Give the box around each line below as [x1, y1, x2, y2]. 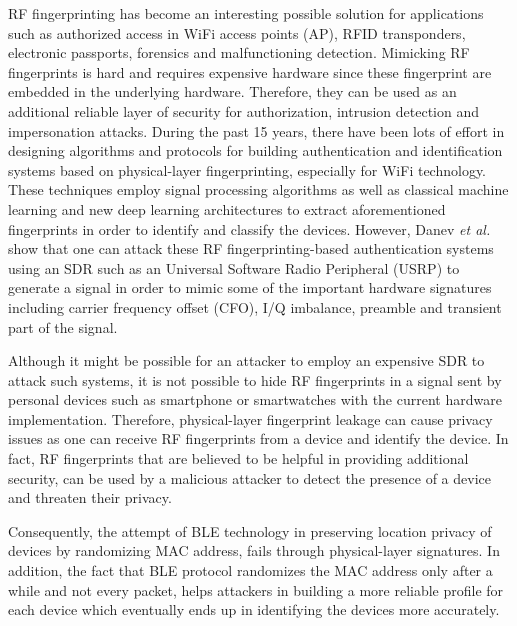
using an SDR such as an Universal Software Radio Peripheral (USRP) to [8, 257, 460, 278]
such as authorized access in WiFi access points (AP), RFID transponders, [8, 22, 466, 43]
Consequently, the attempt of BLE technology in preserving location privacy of [8, 520, 492, 541]
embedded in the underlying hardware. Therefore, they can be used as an [8, 81, 457, 102]
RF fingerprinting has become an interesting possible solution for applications [8, 3, 484, 23]
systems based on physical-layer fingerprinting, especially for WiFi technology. [8, 159, 486, 180]
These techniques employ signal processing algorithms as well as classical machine [8, 179, 509, 200]
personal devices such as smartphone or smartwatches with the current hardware [8, 389, 502, 410]
